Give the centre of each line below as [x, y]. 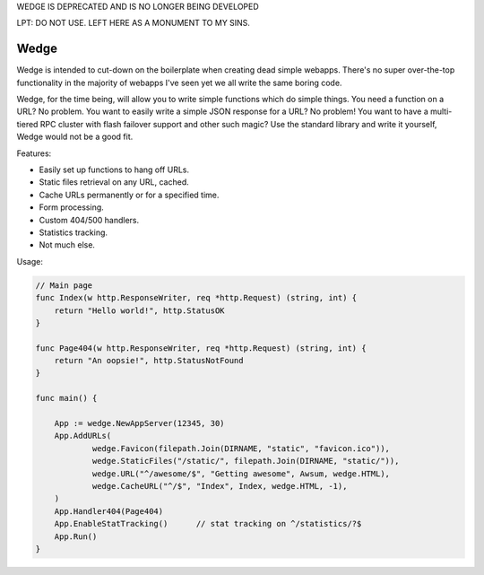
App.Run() [76, 536]
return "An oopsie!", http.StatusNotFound [149, 361]
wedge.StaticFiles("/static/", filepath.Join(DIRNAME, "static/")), [246, 461]
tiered [27, 124]
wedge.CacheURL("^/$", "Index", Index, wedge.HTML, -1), [220, 486]
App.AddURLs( [83, 436]
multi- [441, 111]
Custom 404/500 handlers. [89, 220]
